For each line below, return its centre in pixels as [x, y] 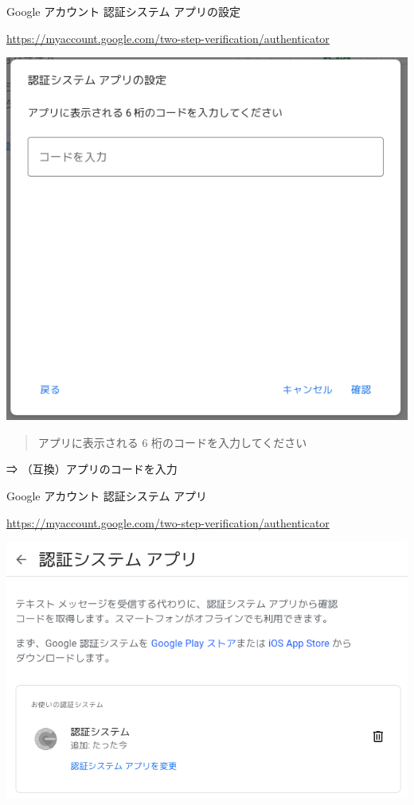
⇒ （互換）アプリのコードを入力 [92, 469]
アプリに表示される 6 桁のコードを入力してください [172, 442]
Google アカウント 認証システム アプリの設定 [124, 11]
